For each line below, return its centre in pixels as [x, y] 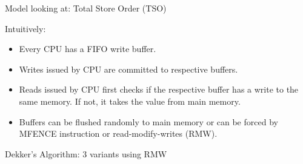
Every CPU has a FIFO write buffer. [88, 49]
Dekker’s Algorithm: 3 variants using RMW [86, 153]
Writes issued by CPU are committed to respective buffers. [128, 69]
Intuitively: [25, 28]
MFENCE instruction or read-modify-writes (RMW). [118, 133]
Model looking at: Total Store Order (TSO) [86, 8]
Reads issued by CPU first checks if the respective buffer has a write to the [159, 89]
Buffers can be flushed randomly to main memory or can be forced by [148, 121]
